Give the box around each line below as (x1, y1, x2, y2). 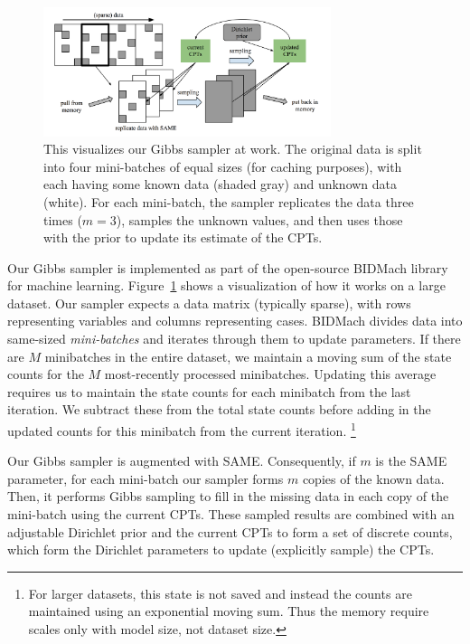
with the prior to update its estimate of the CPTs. (43, 228, 323, 247)
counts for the (7, 365, 84, 384)
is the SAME (375, 451, 447, 470)
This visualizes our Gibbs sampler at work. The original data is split (43, 139, 422, 158)
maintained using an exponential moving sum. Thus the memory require (28, 601, 429, 620)
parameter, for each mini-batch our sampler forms (7, 469, 284, 488)
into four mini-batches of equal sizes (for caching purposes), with (43, 156, 402, 175)
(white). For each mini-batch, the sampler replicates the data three (43, 192, 414, 211)
